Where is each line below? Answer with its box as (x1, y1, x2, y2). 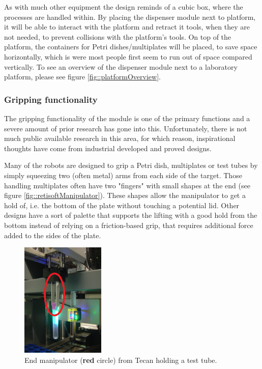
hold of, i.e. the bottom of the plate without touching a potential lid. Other (4, 200, 240, 210)
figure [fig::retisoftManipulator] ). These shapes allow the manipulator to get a (4, 190, 246, 201)
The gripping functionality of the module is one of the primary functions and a (4, 112, 250, 123)
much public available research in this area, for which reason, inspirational (4, 133, 236, 144)
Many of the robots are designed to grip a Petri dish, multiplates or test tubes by (4, 160, 258, 171)
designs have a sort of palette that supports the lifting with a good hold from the (4, 210, 257, 220)
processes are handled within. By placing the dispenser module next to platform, (4, 11, 256, 22)
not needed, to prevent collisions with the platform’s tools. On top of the (4, 31, 231, 42)
